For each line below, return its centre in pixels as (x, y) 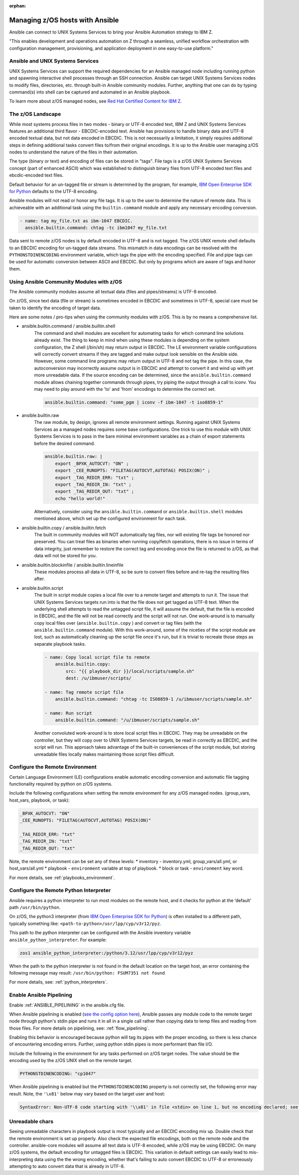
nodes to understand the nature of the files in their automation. (74, 152)
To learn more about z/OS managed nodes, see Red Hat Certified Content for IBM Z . (95, 101)
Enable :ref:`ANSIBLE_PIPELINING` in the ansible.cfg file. (67, 1005)
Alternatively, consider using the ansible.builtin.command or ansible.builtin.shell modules (138, 511)
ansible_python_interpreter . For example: (58, 940)
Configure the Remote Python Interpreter (60, 891)
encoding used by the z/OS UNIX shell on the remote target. (71, 1061)
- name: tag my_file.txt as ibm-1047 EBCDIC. (76, 221)
